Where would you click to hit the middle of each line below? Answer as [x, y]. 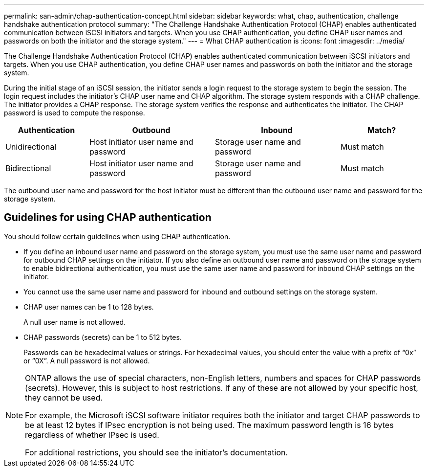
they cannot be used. [64, 397]
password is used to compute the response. [75, 113]
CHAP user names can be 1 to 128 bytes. [89, 307]
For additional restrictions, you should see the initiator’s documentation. [157, 452]
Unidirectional [31, 147]
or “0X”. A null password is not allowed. [87, 360]
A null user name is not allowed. [75, 322]
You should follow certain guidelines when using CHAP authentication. [117, 236]
